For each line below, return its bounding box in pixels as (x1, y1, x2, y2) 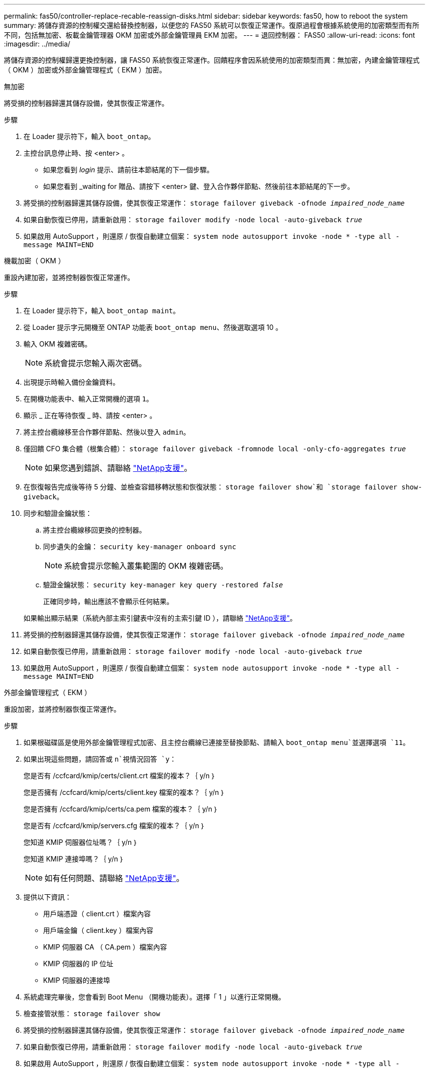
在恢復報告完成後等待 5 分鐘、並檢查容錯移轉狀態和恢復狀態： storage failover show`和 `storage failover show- (24, 483, 422, 491)
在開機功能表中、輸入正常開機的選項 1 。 (24, 395, 153, 403)
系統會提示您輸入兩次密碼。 (45, 358, 147, 368)
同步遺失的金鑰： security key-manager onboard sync (43, 542, 237, 551)
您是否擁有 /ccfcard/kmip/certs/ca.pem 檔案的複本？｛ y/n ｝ (24, 805, 218, 813)
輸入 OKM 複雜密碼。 (24, 340, 92, 348)
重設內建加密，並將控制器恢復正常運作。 (4, 273, 134, 281)
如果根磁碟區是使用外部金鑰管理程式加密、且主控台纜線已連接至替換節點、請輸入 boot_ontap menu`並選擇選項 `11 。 (24, 738, 410, 746)
